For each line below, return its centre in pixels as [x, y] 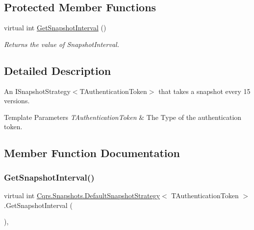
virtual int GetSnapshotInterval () [55, 28]
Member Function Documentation [92, 153]
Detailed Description [58, 70]
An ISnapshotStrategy [37, 91]
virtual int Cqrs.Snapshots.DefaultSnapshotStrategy [82, 195]
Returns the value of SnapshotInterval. [62, 44]
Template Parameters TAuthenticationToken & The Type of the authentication [123, 117]
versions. [17, 101]
